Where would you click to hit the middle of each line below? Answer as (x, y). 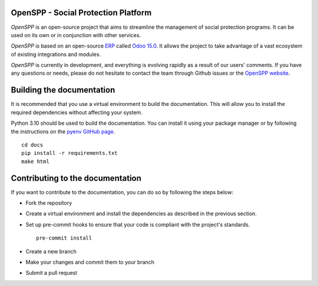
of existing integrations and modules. (56, 54)
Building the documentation (63, 90)
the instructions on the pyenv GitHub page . (63, 131)
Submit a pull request (52, 273)
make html (35, 161)
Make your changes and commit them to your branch (90, 262)
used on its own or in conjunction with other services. (76, 35)
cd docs (32, 145)
